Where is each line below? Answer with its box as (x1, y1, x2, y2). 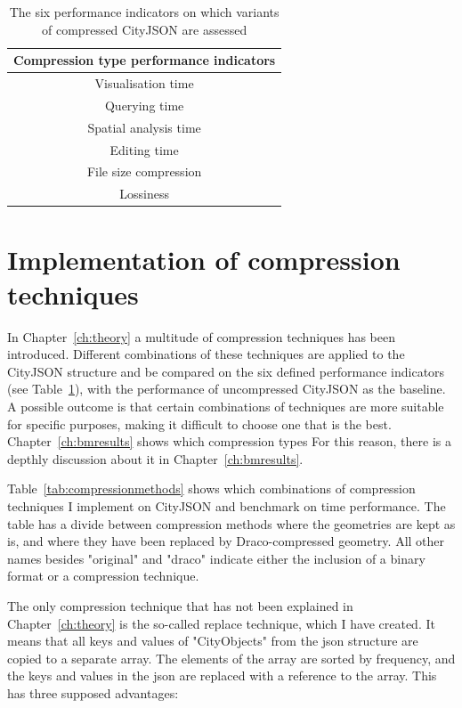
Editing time (109, 140, 179, 159)
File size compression (86, 162, 202, 181)
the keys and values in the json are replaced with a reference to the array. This (7, 666, 437, 685)
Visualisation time (94, 74, 194, 93)
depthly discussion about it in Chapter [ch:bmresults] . (7, 449, 304, 468)
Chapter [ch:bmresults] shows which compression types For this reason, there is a (7, 432, 451, 451)
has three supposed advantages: (7, 683, 179, 702)
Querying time (104, 95, 184, 114)
